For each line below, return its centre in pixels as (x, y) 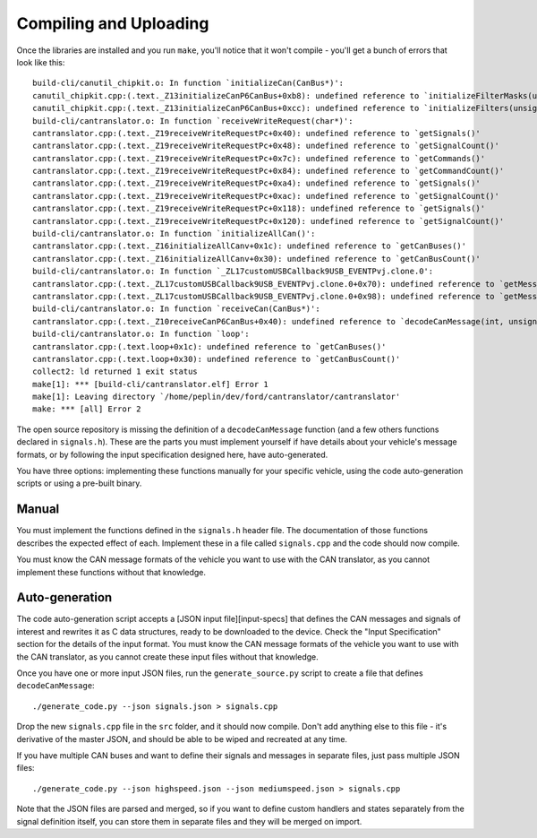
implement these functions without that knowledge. (111, 572)
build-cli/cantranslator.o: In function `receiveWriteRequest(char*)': (193, 121)
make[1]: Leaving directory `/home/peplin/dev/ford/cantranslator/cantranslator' (217, 397)
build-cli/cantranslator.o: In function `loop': (141, 334)
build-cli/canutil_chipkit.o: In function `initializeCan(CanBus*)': (188, 83)
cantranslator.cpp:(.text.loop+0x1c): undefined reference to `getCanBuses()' (209, 346)
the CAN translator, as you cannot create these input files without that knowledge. (168, 657)
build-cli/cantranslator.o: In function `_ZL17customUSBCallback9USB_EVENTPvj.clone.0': (233, 272)
